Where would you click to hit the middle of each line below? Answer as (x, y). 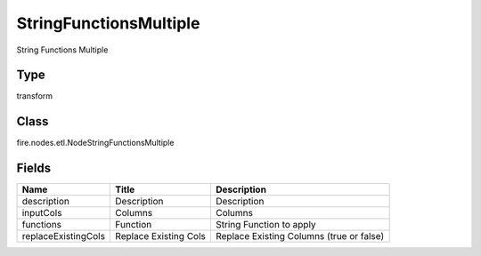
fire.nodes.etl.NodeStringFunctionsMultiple (95, 143)
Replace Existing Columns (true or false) (300, 236)
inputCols (42, 213)
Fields (34, 168)
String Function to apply (265, 225)
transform (35, 96)
